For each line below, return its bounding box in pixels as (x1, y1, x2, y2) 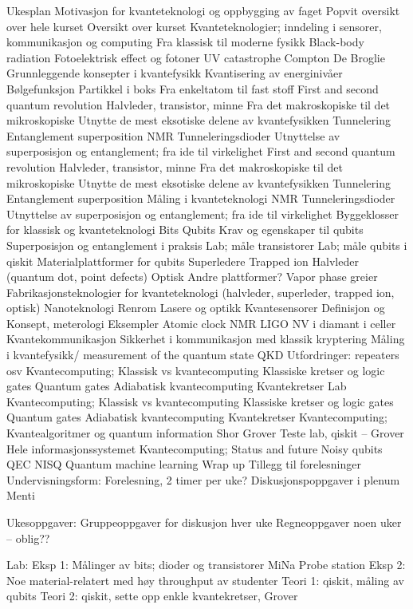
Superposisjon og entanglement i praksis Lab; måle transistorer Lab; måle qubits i (6, 236, 407, 253)
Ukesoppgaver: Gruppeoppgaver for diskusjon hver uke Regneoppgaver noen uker (6, 514, 402, 530)
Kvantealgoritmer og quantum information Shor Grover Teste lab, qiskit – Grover (6, 425, 404, 441)
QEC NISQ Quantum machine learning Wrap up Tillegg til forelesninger (6, 456, 361, 473)
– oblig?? (6, 529, 50, 546)
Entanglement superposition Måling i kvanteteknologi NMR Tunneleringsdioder (6, 190, 395, 207)
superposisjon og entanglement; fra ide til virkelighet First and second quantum (6, 143, 395, 160)
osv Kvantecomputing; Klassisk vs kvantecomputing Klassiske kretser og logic (6, 362, 385, 378)
